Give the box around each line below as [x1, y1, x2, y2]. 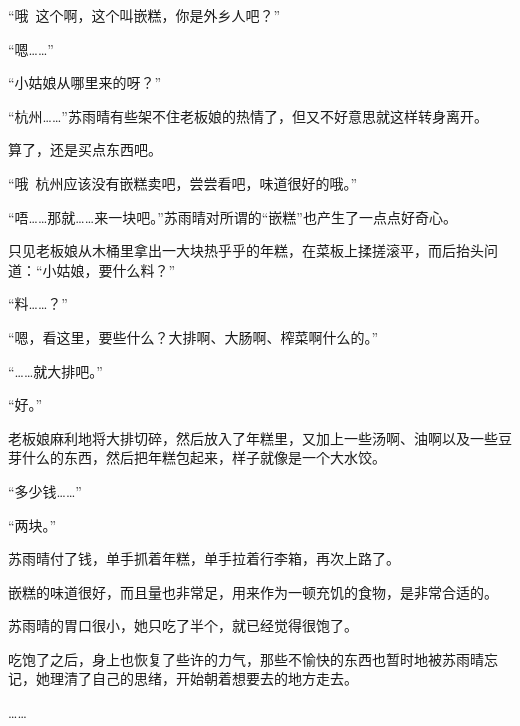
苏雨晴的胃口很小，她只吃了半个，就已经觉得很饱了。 [8, 615, 358, 636]
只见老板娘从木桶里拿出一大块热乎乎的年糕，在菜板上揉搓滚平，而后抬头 [8, 240, 484, 261]
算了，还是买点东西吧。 [8, 139, 162, 160]
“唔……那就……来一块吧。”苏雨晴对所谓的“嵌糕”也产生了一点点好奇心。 [8, 206, 457, 227]
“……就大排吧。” [8, 360, 103, 381]
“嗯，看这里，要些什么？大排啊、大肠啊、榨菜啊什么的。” [8, 326, 379, 347]
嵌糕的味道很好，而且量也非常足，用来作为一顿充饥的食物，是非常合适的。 [8, 581, 498, 602]
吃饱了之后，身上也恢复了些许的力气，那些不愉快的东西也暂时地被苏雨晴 [8, 648, 484, 669]
